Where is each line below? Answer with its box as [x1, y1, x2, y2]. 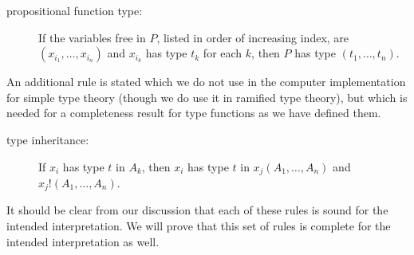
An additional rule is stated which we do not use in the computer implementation [6, 73, 406, 90]
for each [203, 45, 242, 61]
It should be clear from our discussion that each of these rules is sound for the [6, 202, 388, 218]
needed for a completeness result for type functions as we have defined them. [6, 104, 381, 121]
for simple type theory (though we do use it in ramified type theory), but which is [6, 88, 408, 105]
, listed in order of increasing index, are [156, 29, 349, 45]
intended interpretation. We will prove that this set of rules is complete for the [6, 218, 391, 234]
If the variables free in [38, 29, 146, 45]
